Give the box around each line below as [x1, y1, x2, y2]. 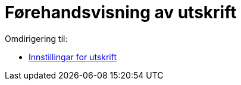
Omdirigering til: [5, 33, 68, 44]
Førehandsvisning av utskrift [5, 2, 237, 22]
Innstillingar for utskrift [29, 51, 117, 62]
